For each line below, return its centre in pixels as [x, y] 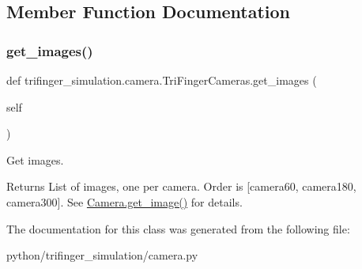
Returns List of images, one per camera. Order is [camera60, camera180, [181, 186]
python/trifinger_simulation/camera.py [102, 255]
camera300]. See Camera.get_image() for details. [124, 201]
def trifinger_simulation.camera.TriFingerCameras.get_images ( [162, 80]
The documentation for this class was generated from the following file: [178, 228]
